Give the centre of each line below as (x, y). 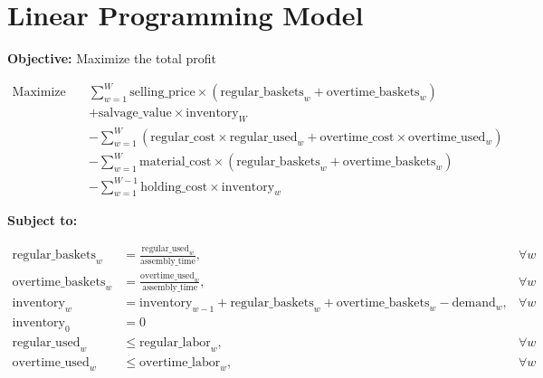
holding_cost (174, 187)
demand (474, 303)
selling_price (162, 93)
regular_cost (183, 137)
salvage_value (135, 113)
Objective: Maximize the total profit (112, 58)
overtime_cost (357, 137)
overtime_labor (180, 362)
